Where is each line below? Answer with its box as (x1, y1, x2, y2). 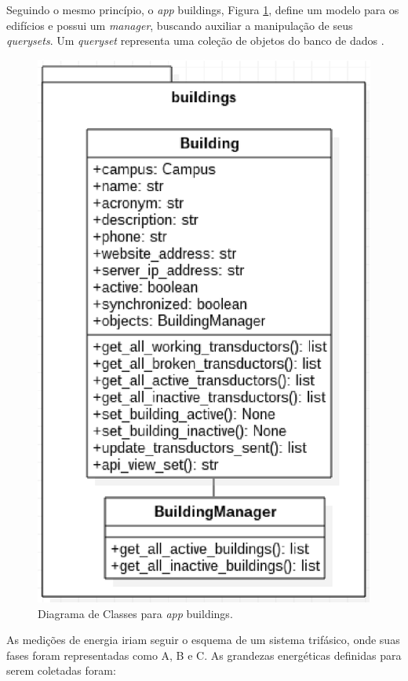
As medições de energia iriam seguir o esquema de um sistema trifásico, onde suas (6, 631, 400, 648)
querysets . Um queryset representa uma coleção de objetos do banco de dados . (6, 32, 384, 49)
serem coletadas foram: (6, 662, 116, 679)
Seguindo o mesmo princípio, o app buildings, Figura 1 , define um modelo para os (6, 2, 399, 17)
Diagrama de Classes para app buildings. (38, 605, 233, 621)
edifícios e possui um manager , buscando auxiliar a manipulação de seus (6, 17, 353, 33)
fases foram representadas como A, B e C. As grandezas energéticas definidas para (6, 646, 402, 663)
